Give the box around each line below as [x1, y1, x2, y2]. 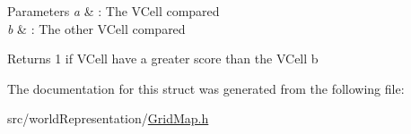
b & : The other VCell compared [7, 19, 186, 38]
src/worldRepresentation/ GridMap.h [7, 109, 209, 128]
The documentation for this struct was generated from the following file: [7, 79, 405, 97]
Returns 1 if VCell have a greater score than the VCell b [7, 49, 319, 68]
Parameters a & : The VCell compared [7, 2, 220, 20]
